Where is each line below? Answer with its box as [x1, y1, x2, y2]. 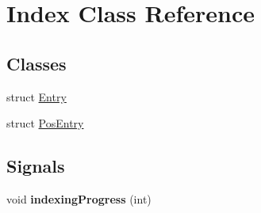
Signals [6, 154, 65, 178]
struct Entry [6, 88, 67, 105]
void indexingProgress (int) [6, 190, 152, 207]
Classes [6, 51, 67, 75]
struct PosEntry [6, 115, 84, 131]
